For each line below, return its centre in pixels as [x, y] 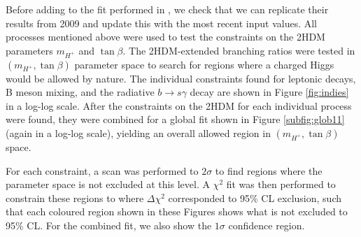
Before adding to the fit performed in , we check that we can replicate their [167, 9]
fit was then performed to [281, 184]
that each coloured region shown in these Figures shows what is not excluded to [177, 211]
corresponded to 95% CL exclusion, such [255, 197]
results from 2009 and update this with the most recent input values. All [162, 23]
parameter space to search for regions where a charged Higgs [204, 64]
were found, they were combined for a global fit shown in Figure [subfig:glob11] [175, 119]
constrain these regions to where [75, 197]
